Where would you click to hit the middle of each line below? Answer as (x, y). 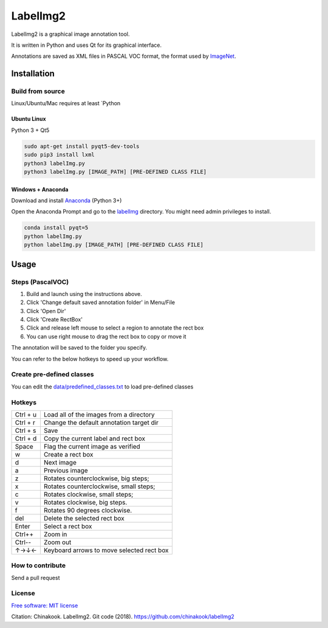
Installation (33, 74)
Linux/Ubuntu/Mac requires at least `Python (66, 103)
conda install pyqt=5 (56, 228)
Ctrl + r (25, 423)
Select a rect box (68, 526)
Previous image (66, 470)
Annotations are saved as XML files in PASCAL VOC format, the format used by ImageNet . (124, 56)
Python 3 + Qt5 (30, 130)
